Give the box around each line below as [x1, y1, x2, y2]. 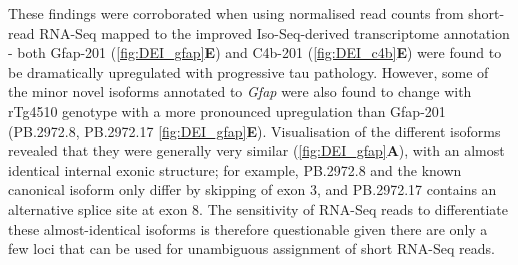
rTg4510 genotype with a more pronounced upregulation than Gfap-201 [8, 100, 446, 121]
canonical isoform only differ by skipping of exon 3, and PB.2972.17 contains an [8, 179, 497, 200]
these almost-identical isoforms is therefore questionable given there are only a [8, 218, 488, 239]
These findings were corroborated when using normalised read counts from [8, 3, 464, 23]
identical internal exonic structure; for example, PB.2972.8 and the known [8, 159, 462, 180]
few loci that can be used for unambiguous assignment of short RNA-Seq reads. [8, 238, 495, 259]
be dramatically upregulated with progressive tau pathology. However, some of [8, 61, 489, 82]
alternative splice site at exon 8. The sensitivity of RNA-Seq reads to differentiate [8, 198, 508, 219]
